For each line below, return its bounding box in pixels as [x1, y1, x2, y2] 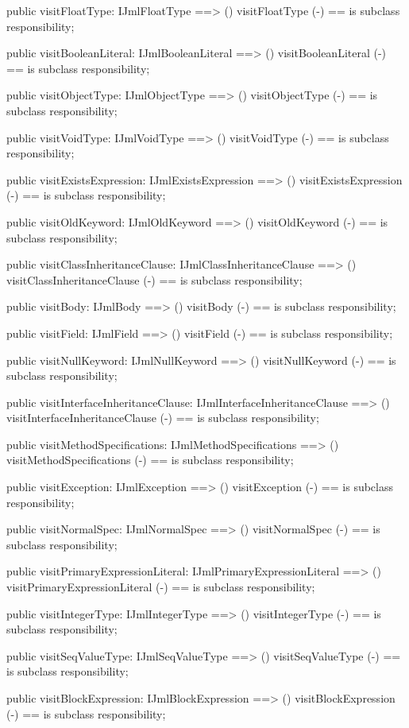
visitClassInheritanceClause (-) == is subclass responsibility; [6, 271, 303, 288]
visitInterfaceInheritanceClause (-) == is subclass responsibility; [6, 409, 319, 426]
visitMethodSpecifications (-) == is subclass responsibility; [6, 451, 294, 468]
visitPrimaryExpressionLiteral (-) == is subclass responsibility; [6, 579, 315, 595]
